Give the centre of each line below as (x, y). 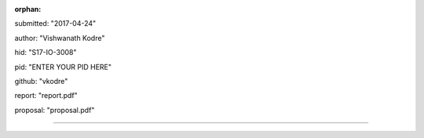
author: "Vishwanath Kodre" (60, 38)
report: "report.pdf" (46, 96)
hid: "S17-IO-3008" (46, 53)
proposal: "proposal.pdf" (55, 110)
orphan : (28, 9)
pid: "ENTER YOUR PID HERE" (63, 67)
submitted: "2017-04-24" (55, 24)
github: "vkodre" (41, 81)
